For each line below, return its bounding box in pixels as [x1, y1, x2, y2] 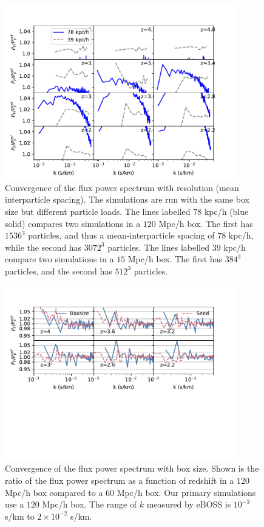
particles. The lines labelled [107, 240, 209, 253]
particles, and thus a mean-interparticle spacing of [28, 229, 215, 242]
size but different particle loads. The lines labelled [5, 204, 191, 217]
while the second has [5, 240, 82, 253]
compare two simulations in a [5, 253, 114, 265]
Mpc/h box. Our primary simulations [117, 486, 256, 498]
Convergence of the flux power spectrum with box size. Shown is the [5, 462, 259, 475]
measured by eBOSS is [146, 498, 231, 511]
